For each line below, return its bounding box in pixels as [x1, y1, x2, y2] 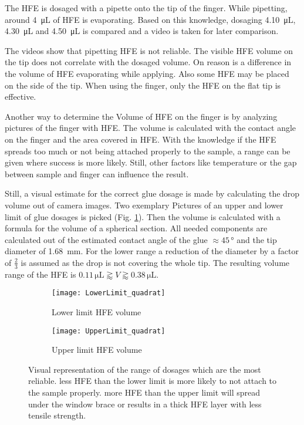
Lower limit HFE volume [52, 305, 141, 318]
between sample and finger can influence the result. [5, 167, 189, 180]
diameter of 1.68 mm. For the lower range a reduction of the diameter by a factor [5, 245, 299, 257]
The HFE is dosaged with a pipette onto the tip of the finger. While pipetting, [5, 2, 288, 14]
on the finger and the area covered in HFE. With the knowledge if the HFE [5, 133, 276, 145]
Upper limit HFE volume [52, 343, 142, 356]
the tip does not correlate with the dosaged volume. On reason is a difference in [5, 56, 292, 68]
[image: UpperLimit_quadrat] [52, 326, 165, 335]
